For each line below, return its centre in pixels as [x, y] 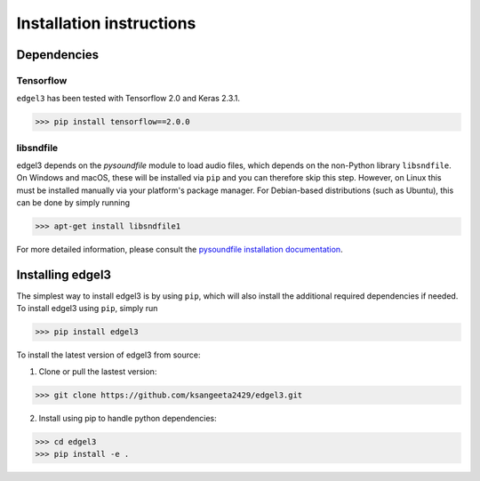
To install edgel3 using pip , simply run [87, 309]
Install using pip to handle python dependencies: [128, 418]
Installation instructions [106, 23]
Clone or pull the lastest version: [98, 371]
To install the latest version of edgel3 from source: [108, 355]
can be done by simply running [73, 203]
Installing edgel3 [64, 274]
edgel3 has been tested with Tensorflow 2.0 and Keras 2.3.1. [128, 99]
